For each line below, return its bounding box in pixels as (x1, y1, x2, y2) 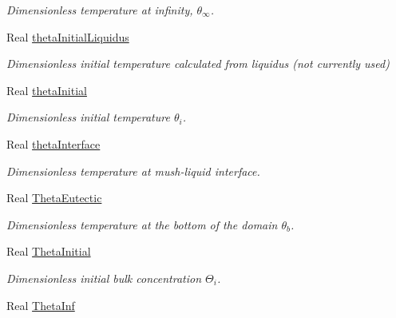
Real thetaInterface (6, 135, 101, 152)
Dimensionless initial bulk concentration (6, 269, 202, 286)
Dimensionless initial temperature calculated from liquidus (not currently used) (6, 55, 390, 72)
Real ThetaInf (6, 296, 75, 313)
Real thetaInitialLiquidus (6, 28, 129, 45)
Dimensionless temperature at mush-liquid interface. (6, 162, 260, 179)
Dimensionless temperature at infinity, (6, 2, 193, 18)
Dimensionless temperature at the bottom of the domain (6, 216, 278, 233)
